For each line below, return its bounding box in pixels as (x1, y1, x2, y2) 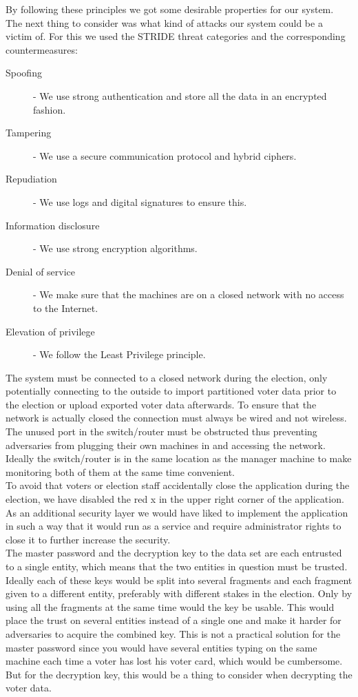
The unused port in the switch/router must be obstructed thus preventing (6, 424, 317, 439)
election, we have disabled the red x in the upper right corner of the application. (6, 492, 344, 506)
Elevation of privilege (6, 324, 95, 338)
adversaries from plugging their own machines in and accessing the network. (6, 437, 326, 452)
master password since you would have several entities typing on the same (6, 640, 317, 654)
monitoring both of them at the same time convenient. (6, 464, 235, 479)
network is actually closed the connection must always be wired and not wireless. (6, 410, 347, 425)
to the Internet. (33, 300, 98, 315)
